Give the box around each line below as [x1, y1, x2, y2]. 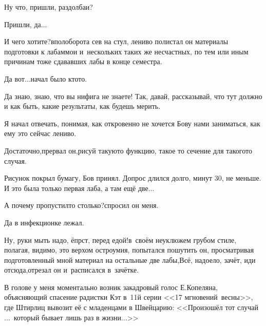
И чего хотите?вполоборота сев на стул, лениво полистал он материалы [4, 36, 229, 47]
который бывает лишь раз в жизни [13, 312, 121, 322]
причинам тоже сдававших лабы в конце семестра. [4, 56, 162, 67]
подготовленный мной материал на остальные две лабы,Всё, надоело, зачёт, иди [4, 254, 256, 265]
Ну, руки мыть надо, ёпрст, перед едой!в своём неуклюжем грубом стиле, [4, 234, 237, 245]
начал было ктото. [30, 73, 87, 84]
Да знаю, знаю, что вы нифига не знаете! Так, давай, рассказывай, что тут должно [4, 90, 262, 101]
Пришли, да [4, 18, 41, 29]
